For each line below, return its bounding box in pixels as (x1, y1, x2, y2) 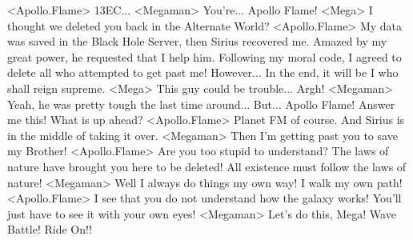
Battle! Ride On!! (7, 221, 92, 238)
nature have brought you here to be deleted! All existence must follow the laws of (7, 158, 407, 174)
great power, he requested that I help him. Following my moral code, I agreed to (7, 48, 402, 65)
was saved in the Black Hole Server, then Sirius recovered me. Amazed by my (7, 33, 387, 50)
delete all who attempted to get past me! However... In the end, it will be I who (7, 64, 399, 81)
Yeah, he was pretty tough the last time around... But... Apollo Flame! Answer (7, 95, 395, 112)
